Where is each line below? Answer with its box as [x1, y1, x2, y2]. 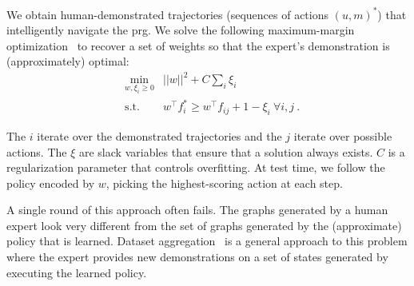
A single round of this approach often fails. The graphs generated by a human [6, 201, 388, 218]
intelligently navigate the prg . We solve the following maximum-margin [6, 22, 355, 38]
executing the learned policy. [6, 264, 147, 280]
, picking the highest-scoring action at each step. [105, 174, 343, 191]
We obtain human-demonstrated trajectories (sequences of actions [6, 6, 328, 22]
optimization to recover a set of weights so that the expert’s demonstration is [6, 37, 390, 54]
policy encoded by [6, 174, 95, 191]
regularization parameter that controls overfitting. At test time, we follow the [6, 159, 385, 176]
